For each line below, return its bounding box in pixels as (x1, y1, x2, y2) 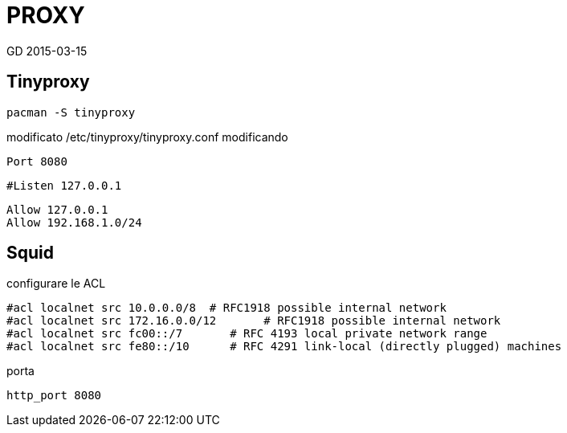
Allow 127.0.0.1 (6, 202, 108, 216)
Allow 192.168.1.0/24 (6, 215, 142, 229)
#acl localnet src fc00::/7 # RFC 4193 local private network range (6, 327, 487, 341)
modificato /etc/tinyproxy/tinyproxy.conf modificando (6, 129, 288, 144)
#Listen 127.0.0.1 (6, 178, 122, 192)
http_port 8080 (6, 389, 102, 402)
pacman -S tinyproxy (6, 105, 136, 119)
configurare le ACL (6, 276, 106, 291)
